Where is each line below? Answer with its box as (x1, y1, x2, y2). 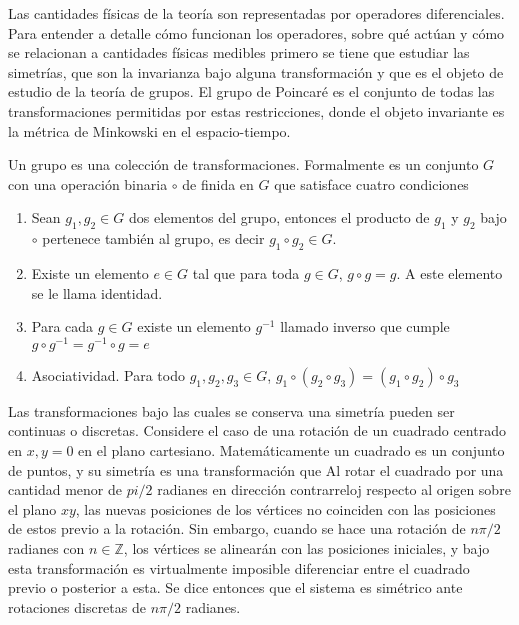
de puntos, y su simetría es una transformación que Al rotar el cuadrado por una (8, 459, 504, 480)
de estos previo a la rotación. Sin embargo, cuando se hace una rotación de (8, 518, 466, 539)
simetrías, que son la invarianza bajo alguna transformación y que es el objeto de (8, 61, 504, 82)
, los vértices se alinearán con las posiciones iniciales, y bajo (123, 537, 490, 558)
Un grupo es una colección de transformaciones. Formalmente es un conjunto (8, 154, 479, 175)
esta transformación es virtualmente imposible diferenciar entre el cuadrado (8, 557, 470, 578)
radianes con (8, 537, 85, 558)
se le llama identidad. (31, 282, 163, 303)
